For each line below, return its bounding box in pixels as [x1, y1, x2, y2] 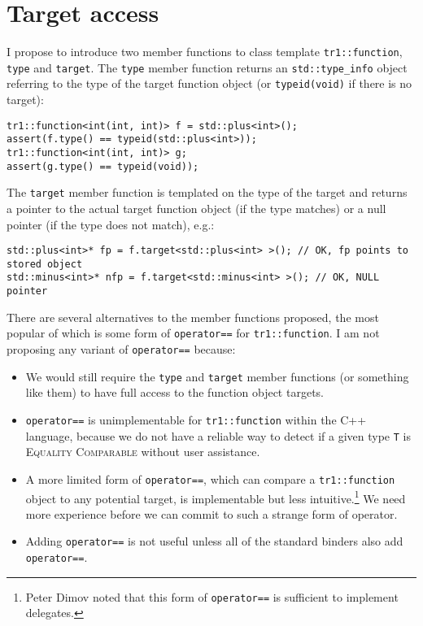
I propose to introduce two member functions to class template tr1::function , [7, 43, 403, 60]
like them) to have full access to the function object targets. [25, 384, 324, 401]
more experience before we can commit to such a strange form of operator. [25, 505, 398, 522]
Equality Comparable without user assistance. [25, 443, 260, 460]
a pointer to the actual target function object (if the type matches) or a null [7, 199, 386, 216]
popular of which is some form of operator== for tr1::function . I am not [7, 324, 380, 341]
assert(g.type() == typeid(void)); [7, 160, 199, 172]
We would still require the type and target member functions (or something [25, 367, 409, 385]
